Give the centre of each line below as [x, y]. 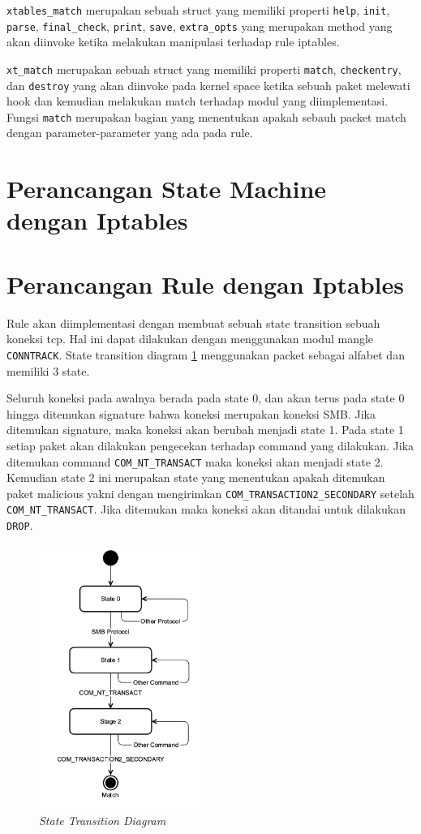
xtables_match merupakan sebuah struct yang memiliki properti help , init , [198, 10]
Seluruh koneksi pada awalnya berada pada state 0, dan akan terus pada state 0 [206, 398]
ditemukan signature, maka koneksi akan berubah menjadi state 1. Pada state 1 [205, 430]
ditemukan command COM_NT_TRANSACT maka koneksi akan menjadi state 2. [195, 461]
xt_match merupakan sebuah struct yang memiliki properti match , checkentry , [204, 69]
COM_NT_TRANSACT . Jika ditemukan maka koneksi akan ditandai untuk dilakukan [206, 509]
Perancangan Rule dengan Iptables [205, 284]
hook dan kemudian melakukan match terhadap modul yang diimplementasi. [197, 101]
